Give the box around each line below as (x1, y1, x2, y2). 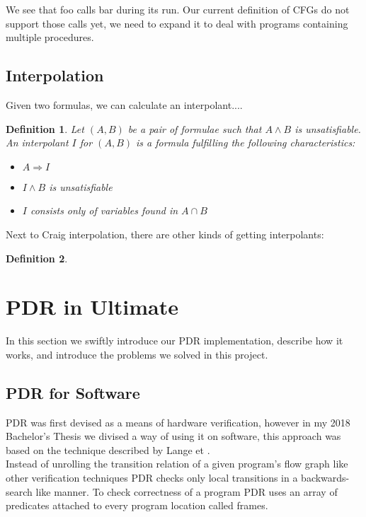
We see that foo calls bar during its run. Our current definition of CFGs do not (6, 2, 350, 16)
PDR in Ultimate (6, 292, 179, 321)
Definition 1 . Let (6, 121, 84, 136)
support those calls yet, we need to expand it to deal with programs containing (6, 16, 348, 30)
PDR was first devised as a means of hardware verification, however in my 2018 (6, 414, 350, 429)
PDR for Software (6, 381, 140, 403)
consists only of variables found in (30, 203, 178, 218)
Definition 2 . (6, 250, 68, 265)
